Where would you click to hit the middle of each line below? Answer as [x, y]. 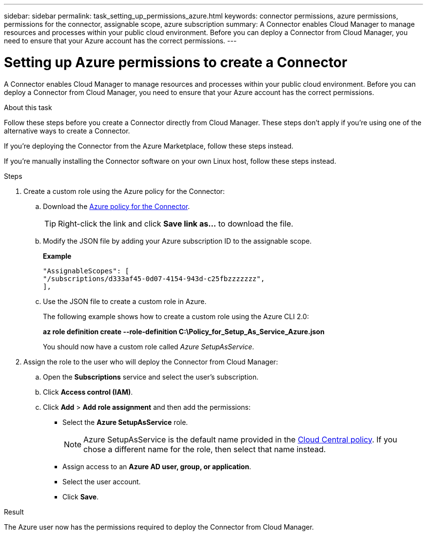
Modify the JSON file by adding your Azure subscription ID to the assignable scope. [177, 241]
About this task [28, 107]
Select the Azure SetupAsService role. [125, 422]
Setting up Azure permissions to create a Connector [176, 62]
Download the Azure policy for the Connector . [116, 206]
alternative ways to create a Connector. [67, 131]
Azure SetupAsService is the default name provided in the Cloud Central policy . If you [240, 439]
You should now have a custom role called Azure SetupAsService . [149, 346]
